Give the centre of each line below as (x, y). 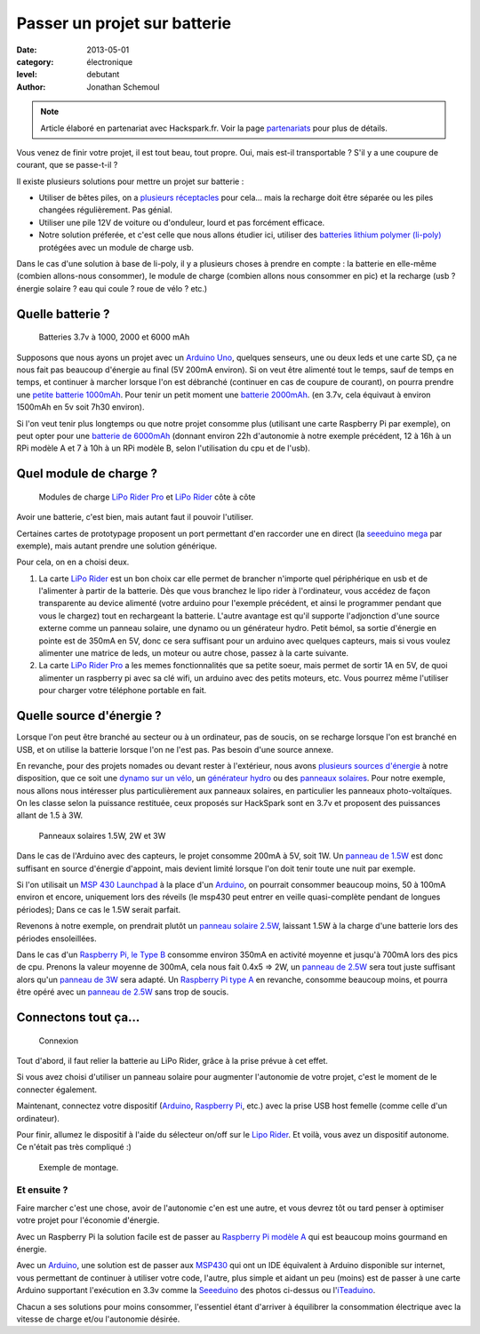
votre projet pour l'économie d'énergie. (88, 1220)
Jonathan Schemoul (123, 87)
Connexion (59, 1041)
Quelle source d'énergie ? (89, 716)
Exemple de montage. (79, 1167)
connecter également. (57, 1090)
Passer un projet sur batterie (124, 23)
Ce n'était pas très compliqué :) (74, 1147)
